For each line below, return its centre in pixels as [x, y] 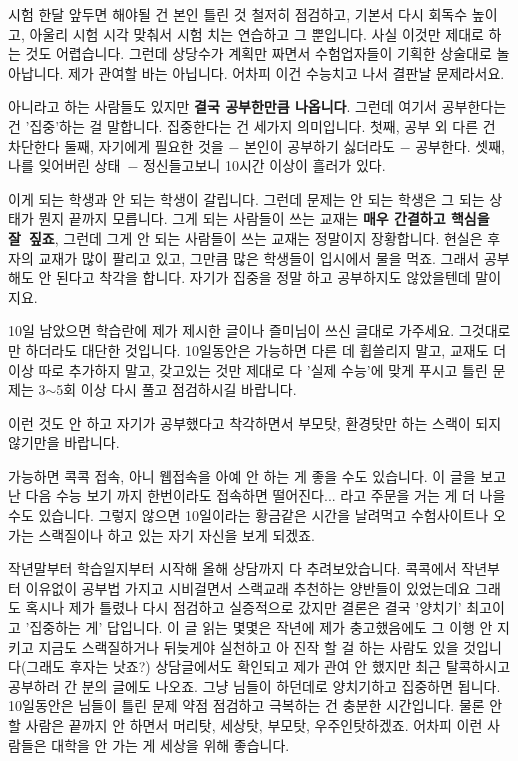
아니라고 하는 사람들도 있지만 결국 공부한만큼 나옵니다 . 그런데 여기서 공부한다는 [257, 106]
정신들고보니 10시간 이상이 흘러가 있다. [264, 165]
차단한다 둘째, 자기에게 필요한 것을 [116, 145]
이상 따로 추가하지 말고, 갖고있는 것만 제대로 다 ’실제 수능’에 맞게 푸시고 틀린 [248, 369]
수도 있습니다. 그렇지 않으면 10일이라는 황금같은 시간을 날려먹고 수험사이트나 [248, 515]
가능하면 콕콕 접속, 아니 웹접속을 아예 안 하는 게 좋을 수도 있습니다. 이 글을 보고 [257, 475]
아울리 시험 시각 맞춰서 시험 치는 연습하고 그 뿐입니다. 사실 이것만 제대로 [256, 33]
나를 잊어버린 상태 [64, 165]
